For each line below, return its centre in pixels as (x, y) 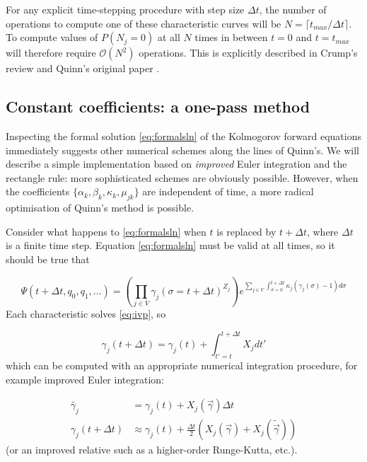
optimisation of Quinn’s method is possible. (100, 208)
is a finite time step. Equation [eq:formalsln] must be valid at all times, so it (170, 245)
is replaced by (246, 231)
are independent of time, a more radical (228, 191)
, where (322, 231)
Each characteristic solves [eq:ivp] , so (86, 314)
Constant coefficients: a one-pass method (158, 106)
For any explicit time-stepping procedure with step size (125, 9)
